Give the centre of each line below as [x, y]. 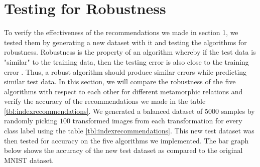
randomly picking [31, 121]
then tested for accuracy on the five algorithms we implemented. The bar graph [126, 140]
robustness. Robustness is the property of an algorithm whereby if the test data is [130, 52]
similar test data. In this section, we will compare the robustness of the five [120, 81]
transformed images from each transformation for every [157, 121]
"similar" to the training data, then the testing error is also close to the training [126, 61]
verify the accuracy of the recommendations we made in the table [105, 101]
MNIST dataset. [29, 160]
